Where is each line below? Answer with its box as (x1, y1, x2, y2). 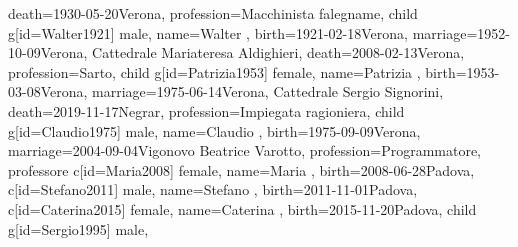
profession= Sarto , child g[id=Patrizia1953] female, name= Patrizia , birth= (8, 61, 467, 82)
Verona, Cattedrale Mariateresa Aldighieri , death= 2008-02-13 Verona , (40, 42, 465, 63)
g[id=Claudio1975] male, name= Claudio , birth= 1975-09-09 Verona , (8, 120, 421, 141)
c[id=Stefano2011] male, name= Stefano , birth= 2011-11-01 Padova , (8, 179, 418, 200)
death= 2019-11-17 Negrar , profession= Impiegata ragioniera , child (8, 100, 405, 121)
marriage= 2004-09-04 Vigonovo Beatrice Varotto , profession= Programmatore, (8, 140, 482, 161)
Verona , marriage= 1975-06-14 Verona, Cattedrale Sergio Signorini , (40, 81, 444, 102)
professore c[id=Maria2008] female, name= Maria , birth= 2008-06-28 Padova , (8, 159, 475, 180)
